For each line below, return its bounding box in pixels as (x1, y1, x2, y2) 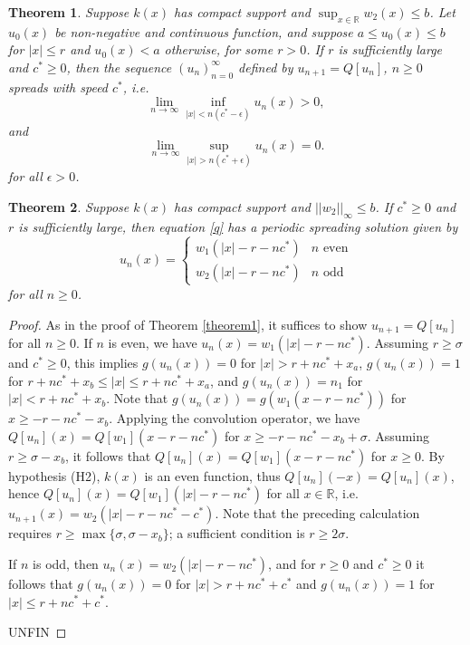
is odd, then (33, 554, 99, 573)
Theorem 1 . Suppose (8, 3, 129, 21)
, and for (268, 554, 316, 573)
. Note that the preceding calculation (215, 504, 420, 523)
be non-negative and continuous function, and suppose (54, 22, 353, 41)
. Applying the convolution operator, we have (109, 409, 360, 428)
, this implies (66, 353, 139, 371)
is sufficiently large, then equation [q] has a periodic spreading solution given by (18, 217, 458, 236)
